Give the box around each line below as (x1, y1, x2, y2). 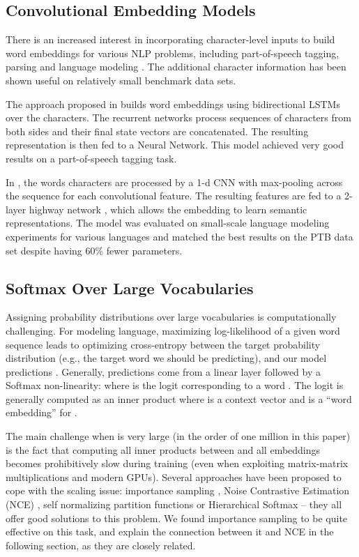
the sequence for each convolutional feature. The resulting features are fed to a (6, 188, 342, 203)
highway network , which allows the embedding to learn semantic (29, 201, 307, 216)
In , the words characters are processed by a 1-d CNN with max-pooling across (6, 174, 343, 189)
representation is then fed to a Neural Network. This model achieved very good (6, 137, 344, 152)
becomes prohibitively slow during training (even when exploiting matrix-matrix (6, 456, 349, 471)
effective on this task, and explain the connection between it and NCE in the (6, 524, 334, 539)
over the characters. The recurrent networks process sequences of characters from (6, 110, 351, 125)
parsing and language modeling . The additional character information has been (6, 59, 346, 74)
